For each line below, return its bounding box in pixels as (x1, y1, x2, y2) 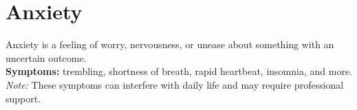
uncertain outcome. (6, 50, 87, 65)
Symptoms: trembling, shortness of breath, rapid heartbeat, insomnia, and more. (6, 64, 352, 78)
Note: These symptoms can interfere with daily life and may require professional (6, 77, 344, 91)
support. (6, 91, 41, 105)
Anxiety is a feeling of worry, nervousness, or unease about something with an (6, 37, 334, 52)
